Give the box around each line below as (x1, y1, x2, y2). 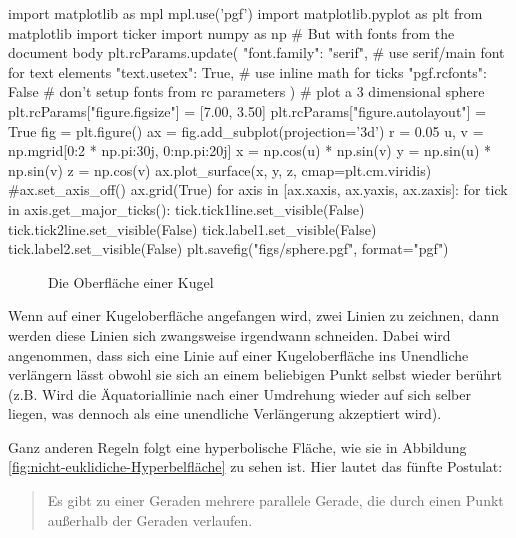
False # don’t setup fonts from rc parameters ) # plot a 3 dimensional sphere (8, 81, 485, 102)
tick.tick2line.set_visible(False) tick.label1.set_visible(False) (8, 218, 377, 239)
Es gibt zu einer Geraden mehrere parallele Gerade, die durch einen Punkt (47, 490, 504, 511)
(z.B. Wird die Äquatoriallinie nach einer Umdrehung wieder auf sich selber (8, 383, 471, 404)
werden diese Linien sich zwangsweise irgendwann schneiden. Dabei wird (8, 324, 451, 345)
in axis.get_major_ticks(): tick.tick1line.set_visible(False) (8, 198, 365, 219)
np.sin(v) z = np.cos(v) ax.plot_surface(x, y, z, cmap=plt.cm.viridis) (8, 159, 432, 180)
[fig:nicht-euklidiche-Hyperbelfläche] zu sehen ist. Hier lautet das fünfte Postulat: (8, 456, 503, 477)
